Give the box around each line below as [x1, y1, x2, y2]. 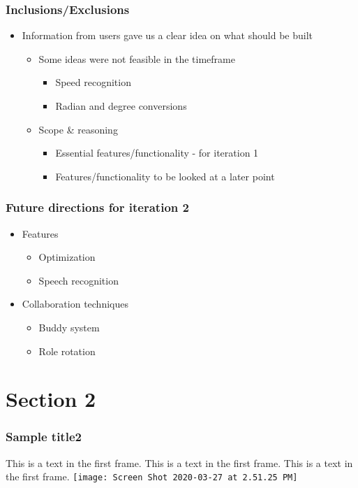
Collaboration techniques [22, 296, 128, 311]
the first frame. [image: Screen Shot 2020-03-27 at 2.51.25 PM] [6, 469, 298, 484]
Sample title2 [6, 428, 82, 445]
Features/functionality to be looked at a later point [55, 168, 275, 183]
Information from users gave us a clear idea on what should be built [22, 28, 313, 43]
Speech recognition [38, 273, 119, 287]
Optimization [38, 250, 96, 264]
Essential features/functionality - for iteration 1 [55, 145, 259, 160]
